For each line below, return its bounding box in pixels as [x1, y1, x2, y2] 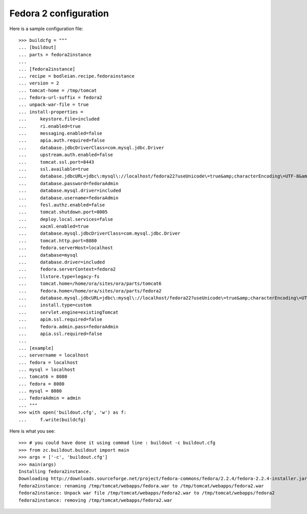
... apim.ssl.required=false [18, 317, 102, 322]
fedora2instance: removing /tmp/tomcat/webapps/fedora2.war [18, 497, 172, 503]
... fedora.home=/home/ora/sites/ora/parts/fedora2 [18, 288, 162, 294]
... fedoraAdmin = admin [18, 395, 81, 401]
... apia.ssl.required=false [18, 330, 102, 337]
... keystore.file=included [18, 116, 100, 122]
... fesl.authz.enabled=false [18, 202, 105, 208]
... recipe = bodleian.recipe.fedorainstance [18, 73, 135, 79]
